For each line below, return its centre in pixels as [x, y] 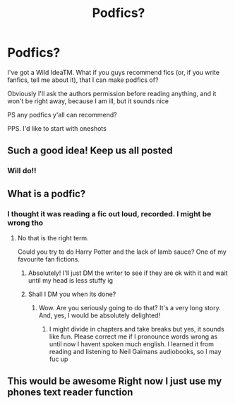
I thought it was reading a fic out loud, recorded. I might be [109, 213]
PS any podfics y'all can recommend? [62, 115]
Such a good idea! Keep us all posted [90, 151]
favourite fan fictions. [48, 259]
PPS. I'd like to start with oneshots [57, 128]
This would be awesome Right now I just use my [115, 381]
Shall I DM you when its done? [72, 294]
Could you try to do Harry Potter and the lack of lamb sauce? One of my [122, 252]
